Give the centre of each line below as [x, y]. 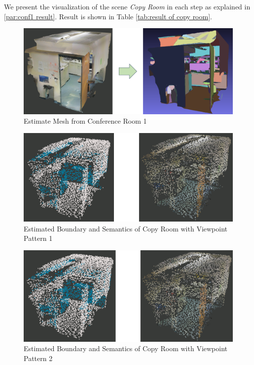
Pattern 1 [38, 238]
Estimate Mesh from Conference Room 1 [85, 121]
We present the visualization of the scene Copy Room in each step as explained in [127, 6]
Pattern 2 [38, 358]
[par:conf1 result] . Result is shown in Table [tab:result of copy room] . [108, 16]
